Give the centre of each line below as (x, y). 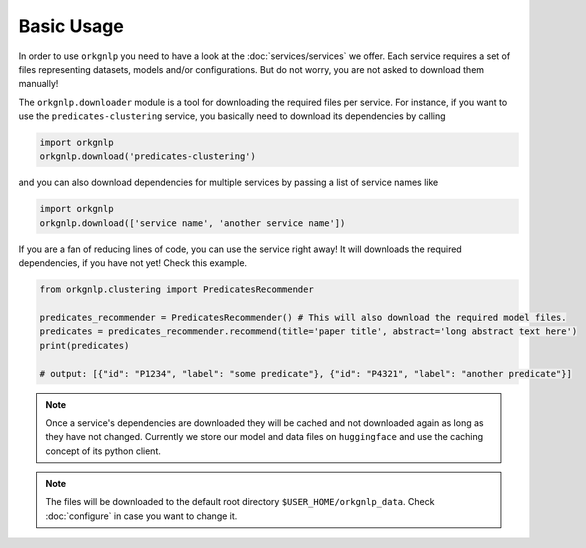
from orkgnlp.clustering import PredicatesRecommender (176, 289)
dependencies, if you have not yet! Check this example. (133, 263)
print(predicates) (84, 345)
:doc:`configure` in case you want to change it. (141, 516)
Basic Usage (71, 26)
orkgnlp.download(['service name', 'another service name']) (192, 223)
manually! (38, 84)
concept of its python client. (103, 451)
